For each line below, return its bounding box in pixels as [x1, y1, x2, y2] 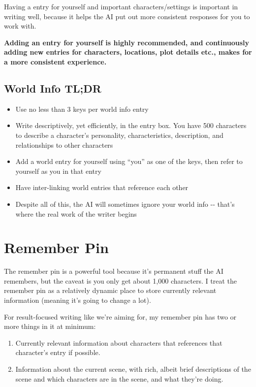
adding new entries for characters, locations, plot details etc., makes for [4, 47, 252, 57]
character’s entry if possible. [15, 347, 100, 357]
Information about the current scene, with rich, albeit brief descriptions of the [15, 363, 251, 374]
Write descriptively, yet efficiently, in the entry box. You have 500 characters [15, 120, 247, 130]
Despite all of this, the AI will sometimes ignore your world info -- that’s [15, 198, 235, 209]
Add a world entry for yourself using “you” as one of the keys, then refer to [15, 156, 243, 166]
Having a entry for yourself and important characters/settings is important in [4, 1, 238, 11]
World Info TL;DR [4, 80, 101, 96]
